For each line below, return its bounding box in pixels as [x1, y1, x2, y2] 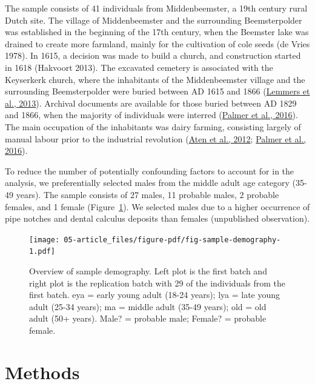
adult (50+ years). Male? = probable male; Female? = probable [29, 312, 267, 325]
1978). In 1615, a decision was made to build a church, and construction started [5, 49, 301, 62]
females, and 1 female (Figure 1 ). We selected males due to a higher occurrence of [5, 200, 310, 213]
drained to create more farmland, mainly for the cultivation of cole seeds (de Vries [5, 37, 310, 50]
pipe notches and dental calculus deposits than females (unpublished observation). [5, 212, 310, 225]
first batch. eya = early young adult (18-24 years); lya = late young [29, 288, 280, 301]
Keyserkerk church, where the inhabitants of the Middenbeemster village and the [5, 73, 305, 85]
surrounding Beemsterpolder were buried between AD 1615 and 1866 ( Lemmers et [5, 85, 310, 98]
